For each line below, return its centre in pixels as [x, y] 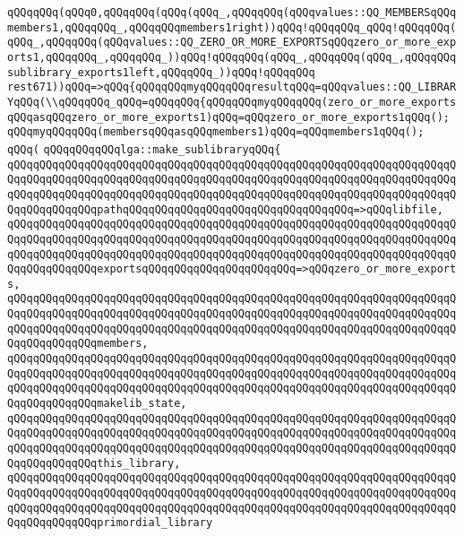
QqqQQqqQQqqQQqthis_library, [94, 463]
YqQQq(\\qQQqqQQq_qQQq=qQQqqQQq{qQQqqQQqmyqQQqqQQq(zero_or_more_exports [232, 102]
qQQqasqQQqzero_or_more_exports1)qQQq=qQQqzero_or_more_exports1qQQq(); [228, 117]
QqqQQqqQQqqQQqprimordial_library [110, 523]
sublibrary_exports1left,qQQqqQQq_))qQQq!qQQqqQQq [161, 72]
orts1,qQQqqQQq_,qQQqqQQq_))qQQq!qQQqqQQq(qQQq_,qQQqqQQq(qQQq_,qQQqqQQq [232, 57]
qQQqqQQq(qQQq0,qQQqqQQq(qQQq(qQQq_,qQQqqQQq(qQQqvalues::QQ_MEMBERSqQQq [232, 13]
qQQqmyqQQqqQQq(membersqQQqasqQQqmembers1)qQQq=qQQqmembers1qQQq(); [216, 132]
